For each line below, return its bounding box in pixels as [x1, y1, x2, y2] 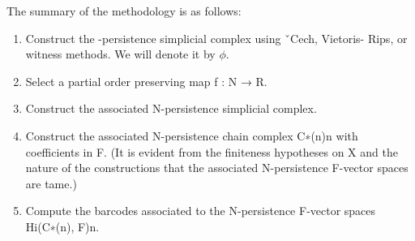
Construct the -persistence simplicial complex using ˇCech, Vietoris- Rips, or [25, 29, 408, 46]
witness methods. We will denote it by [25, 45, 216, 62]
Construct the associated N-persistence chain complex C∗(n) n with [25, 127, 358, 144]
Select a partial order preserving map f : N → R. [25, 72, 267, 89]
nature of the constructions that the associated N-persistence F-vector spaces [25, 159, 409, 176]
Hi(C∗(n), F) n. [25, 217, 100, 235]
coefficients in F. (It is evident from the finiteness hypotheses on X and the [25, 143, 398, 160]
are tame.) [25, 174, 77, 192]
